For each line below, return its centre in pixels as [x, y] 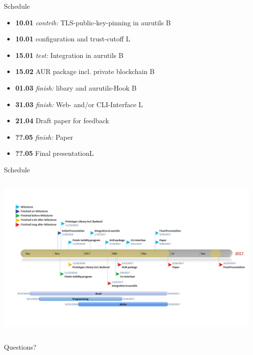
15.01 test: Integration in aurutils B [69, 55]
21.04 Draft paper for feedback [62, 121]
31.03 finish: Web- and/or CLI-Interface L [79, 104]
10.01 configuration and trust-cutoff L [73, 39]
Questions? [20, 346]
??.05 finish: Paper [44, 137]
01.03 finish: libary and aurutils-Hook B [76, 87]
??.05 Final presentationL [54, 153]
